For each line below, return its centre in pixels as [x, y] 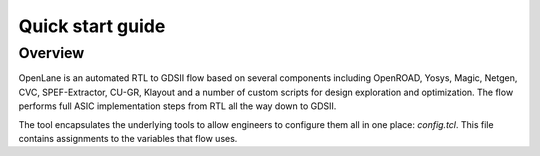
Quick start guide [92, 26]
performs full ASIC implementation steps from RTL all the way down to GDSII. [177, 106]
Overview [51, 53]
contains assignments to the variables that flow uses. [128, 138]
